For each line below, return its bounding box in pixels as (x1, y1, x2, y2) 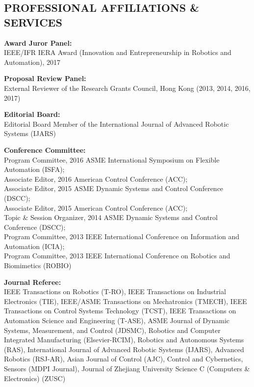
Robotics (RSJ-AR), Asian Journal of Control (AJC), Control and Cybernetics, (4, 354, 243, 364)
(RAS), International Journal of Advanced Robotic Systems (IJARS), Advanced (4, 344, 244, 354)
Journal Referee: (4, 276, 61, 287)
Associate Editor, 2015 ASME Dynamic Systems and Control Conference (4, 183, 224, 193)
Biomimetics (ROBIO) (4, 260, 72, 271)
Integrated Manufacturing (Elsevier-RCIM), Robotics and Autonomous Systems (4, 334, 244, 345)
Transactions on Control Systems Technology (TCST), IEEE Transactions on (4, 305, 236, 316)
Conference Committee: (4, 144, 86, 155)
